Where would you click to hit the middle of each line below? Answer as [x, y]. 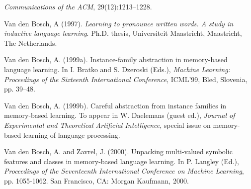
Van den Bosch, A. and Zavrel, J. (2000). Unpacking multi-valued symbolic [118, 151]
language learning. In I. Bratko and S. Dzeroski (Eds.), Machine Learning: [117, 69]
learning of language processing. [72, 135]
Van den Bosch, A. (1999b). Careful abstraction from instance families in [115, 105]
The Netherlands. [31, 43]
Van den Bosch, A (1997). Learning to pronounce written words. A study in [119, 23]
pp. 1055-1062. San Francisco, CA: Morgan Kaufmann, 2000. [96, 180]
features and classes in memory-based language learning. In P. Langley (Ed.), [122, 161]
